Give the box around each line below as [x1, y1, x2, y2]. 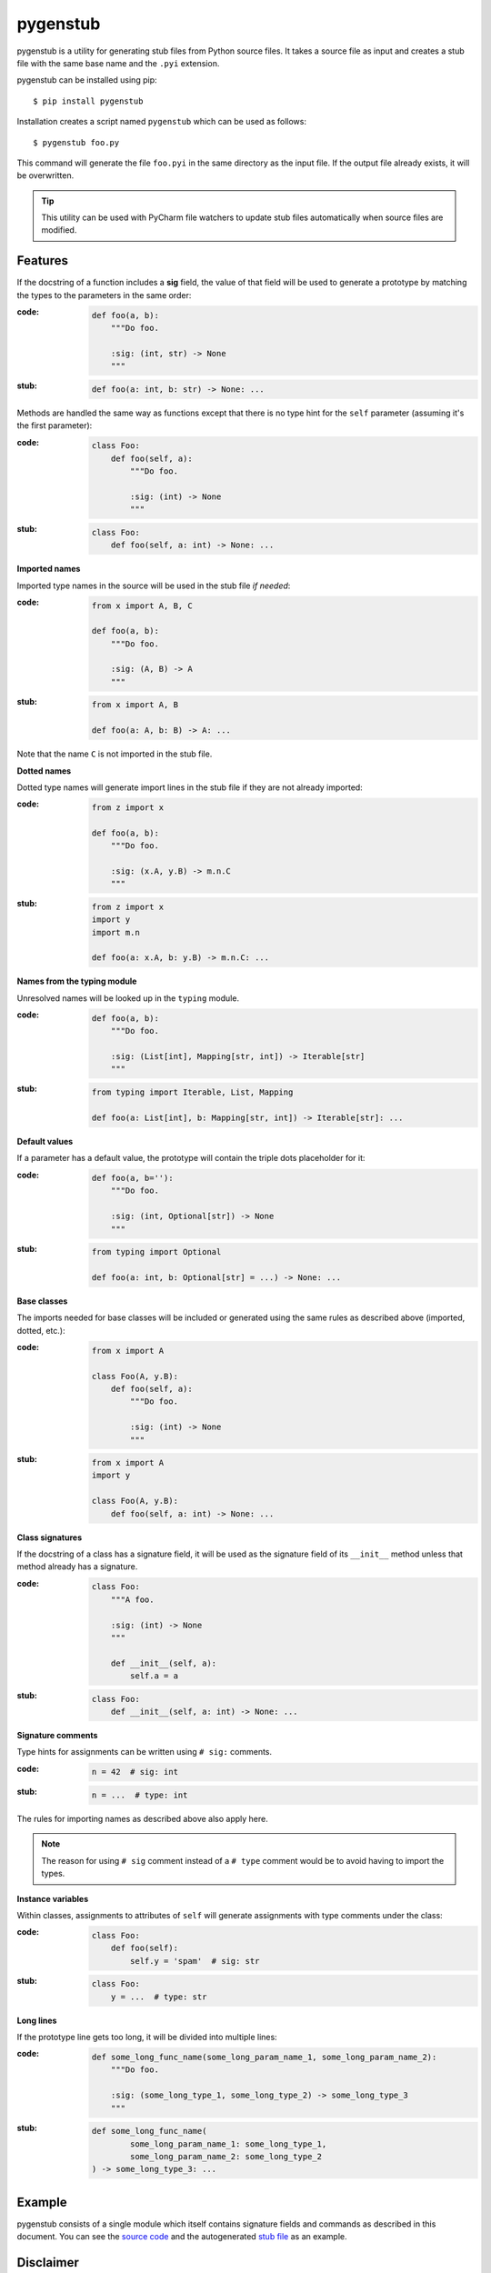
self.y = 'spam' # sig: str [130, 1956, 260, 1966]
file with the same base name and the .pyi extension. [16, 57, 220, 68]
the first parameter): [16, 420, 93, 431]
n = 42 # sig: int [91, 1767, 179, 1777]
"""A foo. [110, 1594, 155, 1605]
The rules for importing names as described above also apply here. [16, 1814, 268, 1825]
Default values [16, 1136, 74, 1147]
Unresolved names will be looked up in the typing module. [16, 992, 240, 1004]
